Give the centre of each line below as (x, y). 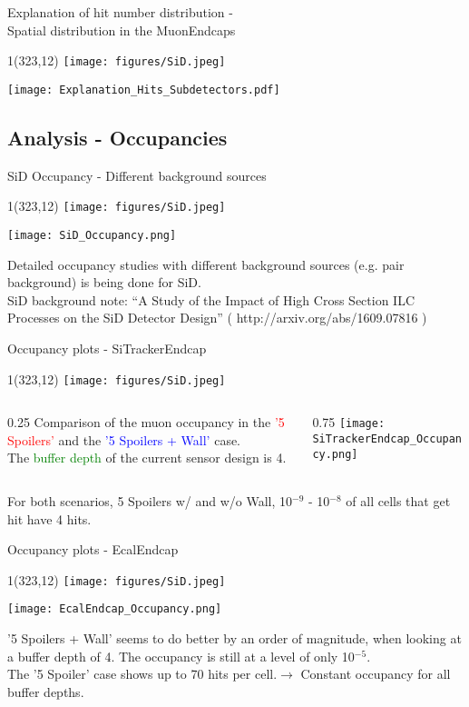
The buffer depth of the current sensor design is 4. (147, 458)
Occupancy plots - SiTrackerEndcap (107, 348)
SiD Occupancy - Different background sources (137, 175)
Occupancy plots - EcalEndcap (93, 549)
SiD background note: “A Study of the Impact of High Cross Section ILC (211, 299)
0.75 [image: (349, 422)
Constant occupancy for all (376, 674)
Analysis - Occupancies (117, 137)
